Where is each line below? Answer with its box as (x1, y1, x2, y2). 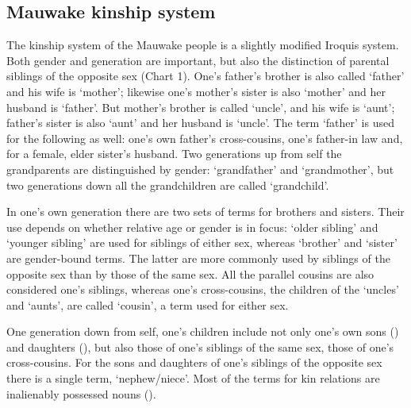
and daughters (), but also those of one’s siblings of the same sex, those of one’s (6, 338, 394, 355)
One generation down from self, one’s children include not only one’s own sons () (6, 323, 399, 340)
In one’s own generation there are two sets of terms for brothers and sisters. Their (6, 203, 405, 220)
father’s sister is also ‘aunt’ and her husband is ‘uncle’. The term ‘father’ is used (6, 114, 394, 131)
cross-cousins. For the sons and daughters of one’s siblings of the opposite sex (6, 354, 382, 371)
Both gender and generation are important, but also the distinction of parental (6, 52, 390, 68)
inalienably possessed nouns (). (6, 385, 156, 402)
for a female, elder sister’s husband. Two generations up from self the (6, 145, 342, 162)
